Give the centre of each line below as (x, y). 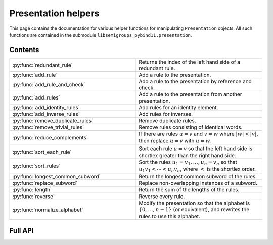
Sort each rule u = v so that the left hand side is (196, 148)
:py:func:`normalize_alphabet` (48, 210)
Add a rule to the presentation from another (190, 94)
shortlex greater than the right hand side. (187, 156)
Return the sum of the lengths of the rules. (189, 189)
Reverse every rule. (162, 196)
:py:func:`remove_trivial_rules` (48, 127)
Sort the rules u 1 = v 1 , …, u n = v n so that (188, 163)
